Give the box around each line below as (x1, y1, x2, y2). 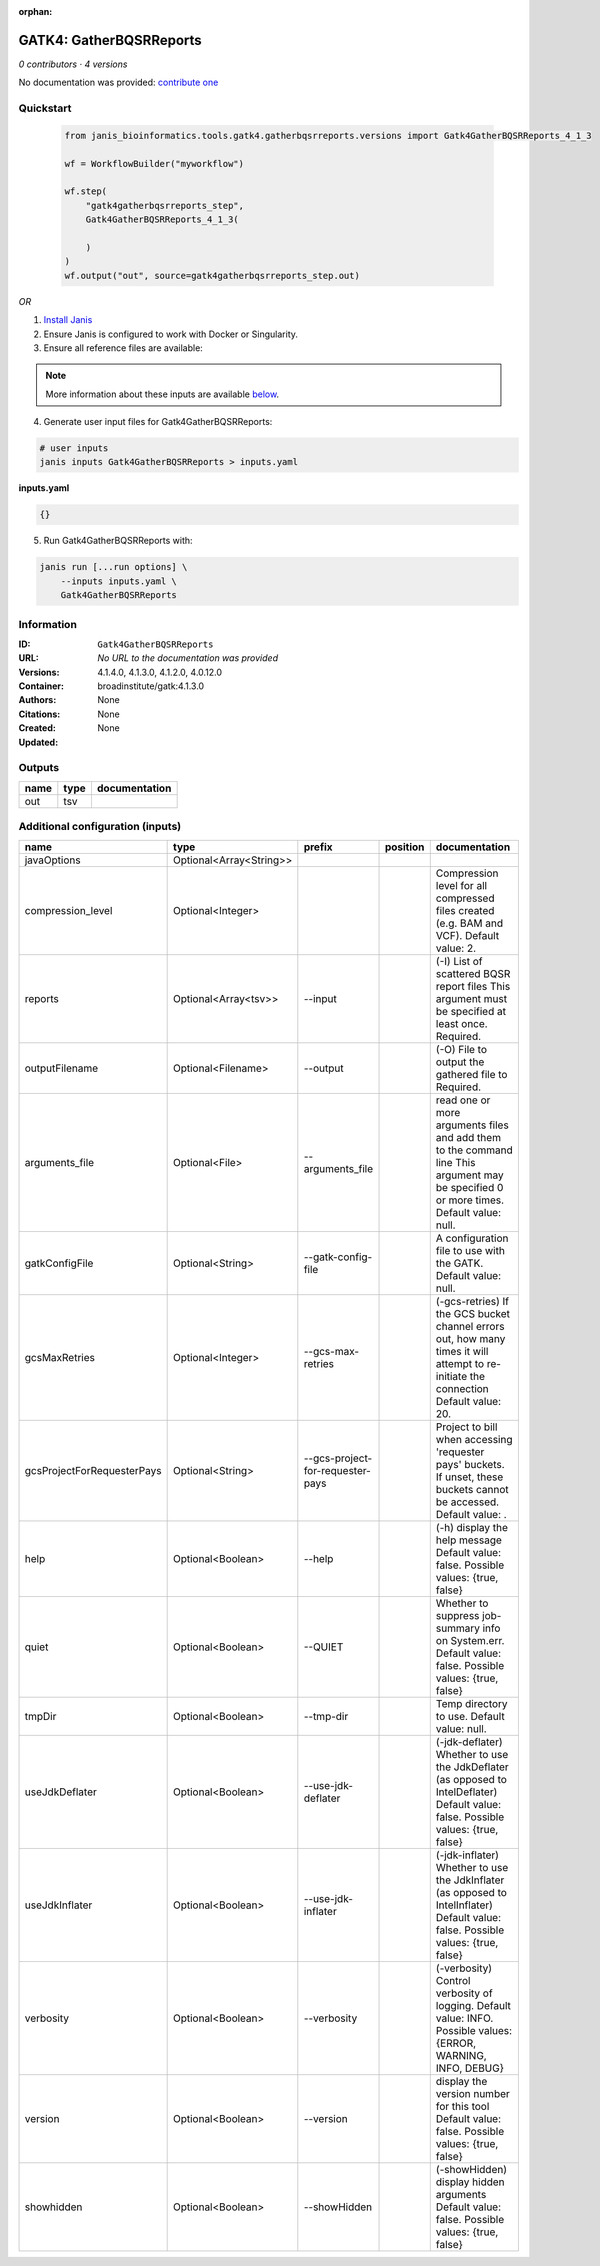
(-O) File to (435, 1042, 488, 1056)
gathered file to (435, 1067, 508, 1081)
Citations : (18, 708, 61, 720)
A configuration (435, 1231, 509, 1245)
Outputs (18, 761, 60, 775)
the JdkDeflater (435, 1760, 509, 1774)
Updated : (18, 736, 59, 748)
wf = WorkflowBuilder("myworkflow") (64, 158, 245, 169)
